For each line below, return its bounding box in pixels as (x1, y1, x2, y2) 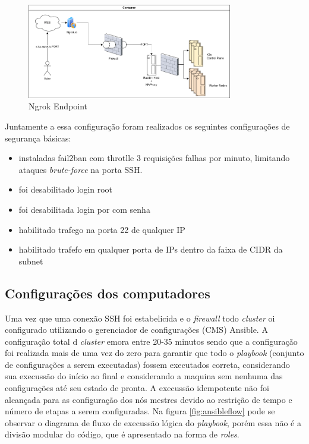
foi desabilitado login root (18, 183, 113, 196)
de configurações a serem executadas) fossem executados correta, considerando (5, 358, 290, 370)
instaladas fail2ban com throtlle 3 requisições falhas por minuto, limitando (18, 152, 290, 164)
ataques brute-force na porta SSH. (18, 163, 143, 175)
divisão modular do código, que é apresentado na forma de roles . (5, 428, 239, 440)
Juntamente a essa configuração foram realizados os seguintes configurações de (5, 119, 290, 132)
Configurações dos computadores (5, 284, 210, 302)
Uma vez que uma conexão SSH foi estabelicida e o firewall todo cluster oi (5, 311, 275, 324)
